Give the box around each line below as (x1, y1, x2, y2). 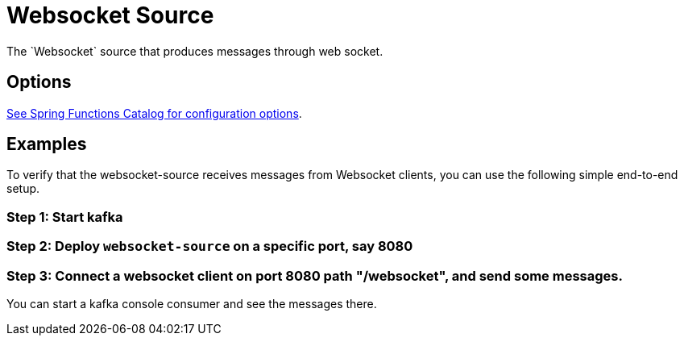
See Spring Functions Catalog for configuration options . (6, 106, 302, 120)
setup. (6, 181, 40, 196)
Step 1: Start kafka (6, 208, 123, 225)
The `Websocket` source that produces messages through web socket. (6, 44, 383, 58)
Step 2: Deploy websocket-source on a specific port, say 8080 (6, 238, 413, 255)
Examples (6, 134, 87, 155)
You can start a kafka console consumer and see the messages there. (6, 296, 377, 311)
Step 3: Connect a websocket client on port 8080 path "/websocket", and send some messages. (6, 267, 623, 284)
